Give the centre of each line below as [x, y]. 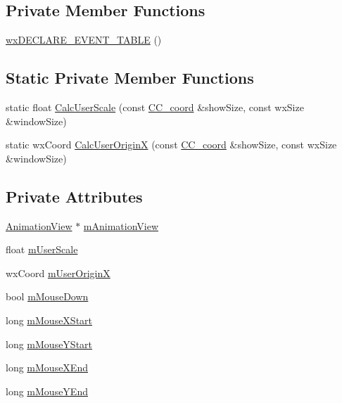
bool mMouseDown [47, 296]
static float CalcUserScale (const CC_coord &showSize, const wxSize [155, 107]
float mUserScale [42, 249]
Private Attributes [74, 196]
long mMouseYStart [49, 344]
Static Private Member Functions [130, 78]
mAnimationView [121, 225]
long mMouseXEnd [47, 367]
